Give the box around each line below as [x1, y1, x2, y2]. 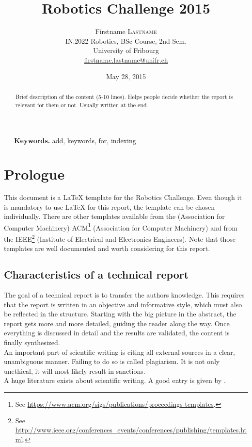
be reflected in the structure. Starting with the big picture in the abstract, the [4, 309, 236, 319]
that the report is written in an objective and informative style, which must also [4, 299, 242, 309]
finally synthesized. [4, 337, 60, 347]
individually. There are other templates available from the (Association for [4, 211, 225, 221]
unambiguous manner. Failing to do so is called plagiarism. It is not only [4, 356, 220, 366]
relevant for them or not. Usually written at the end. [15, 100, 148, 109]
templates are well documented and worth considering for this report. [4, 243, 210, 253]
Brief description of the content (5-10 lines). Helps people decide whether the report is [15, 92, 233, 100]
